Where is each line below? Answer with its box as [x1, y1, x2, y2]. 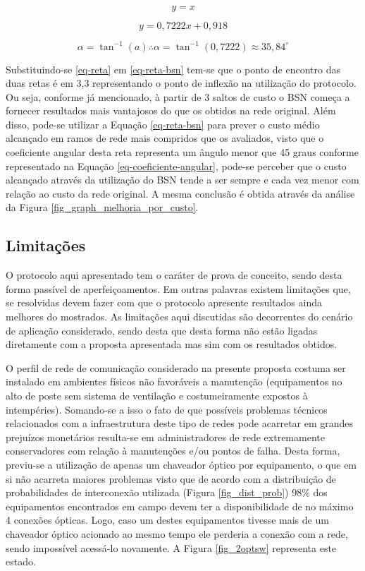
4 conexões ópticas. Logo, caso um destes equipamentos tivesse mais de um [6, 512, 329, 527]
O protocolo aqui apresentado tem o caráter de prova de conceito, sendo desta [6, 268, 342, 282]
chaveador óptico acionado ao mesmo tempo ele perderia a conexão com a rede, [6, 526, 348, 541]
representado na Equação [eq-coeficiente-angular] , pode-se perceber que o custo [6, 158, 347, 173]
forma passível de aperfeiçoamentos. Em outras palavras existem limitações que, [6, 281, 351, 296]
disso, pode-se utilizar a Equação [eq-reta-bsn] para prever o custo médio [6, 116, 320, 131]
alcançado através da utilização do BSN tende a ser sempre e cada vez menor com [6, 172, 359, 187]
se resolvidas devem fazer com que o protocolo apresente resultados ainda [6, 295, 322, 310]
